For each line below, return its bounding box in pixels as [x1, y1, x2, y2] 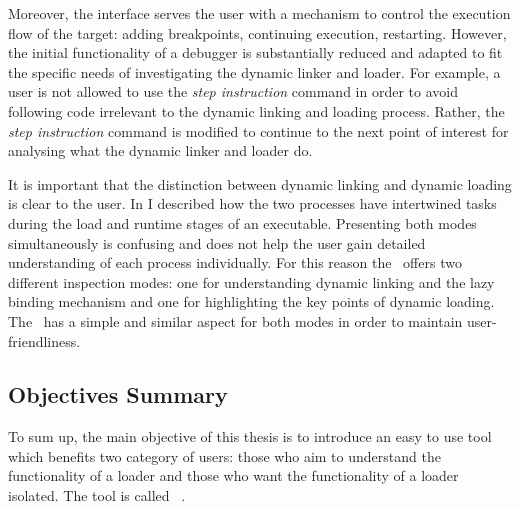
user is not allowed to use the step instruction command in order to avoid [8, 81, 458, 102]
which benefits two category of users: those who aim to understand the [8, 445, 441, 466]
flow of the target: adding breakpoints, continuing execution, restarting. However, [8, 22, 507, 43]
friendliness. [8, 330, 81, 351]
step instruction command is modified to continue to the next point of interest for [8, 120, 509, 141]
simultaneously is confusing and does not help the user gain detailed [8, 232, 426, 253]
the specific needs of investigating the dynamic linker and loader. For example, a [8, 61, 501, 82]
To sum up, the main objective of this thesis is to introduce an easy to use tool [8, 426, 492, 447]
